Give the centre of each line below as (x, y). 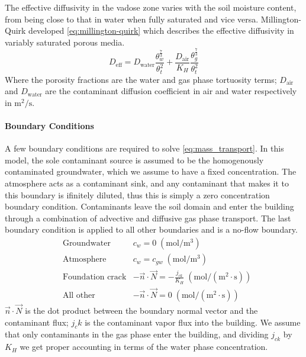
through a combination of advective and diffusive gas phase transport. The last (148, 218)
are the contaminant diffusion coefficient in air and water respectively (171, 91)
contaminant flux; (37, 322)
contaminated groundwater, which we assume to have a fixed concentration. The (151, 171)
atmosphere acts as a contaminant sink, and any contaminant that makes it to (147, 183)
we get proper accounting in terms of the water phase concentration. (144, 347)
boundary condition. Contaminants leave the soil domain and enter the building (149, 206)
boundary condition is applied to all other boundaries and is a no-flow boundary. (151, 229)
